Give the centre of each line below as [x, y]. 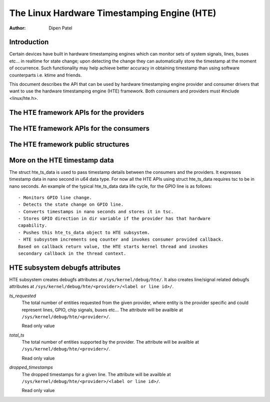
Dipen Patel [60, 28]
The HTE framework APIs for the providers [77, 112]
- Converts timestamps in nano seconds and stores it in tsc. [96, 211]
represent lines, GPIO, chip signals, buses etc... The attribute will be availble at [102, 310]
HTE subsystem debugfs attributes [65, 267]
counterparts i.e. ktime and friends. [45, 75]
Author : [17, 28]
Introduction [29, 42]
